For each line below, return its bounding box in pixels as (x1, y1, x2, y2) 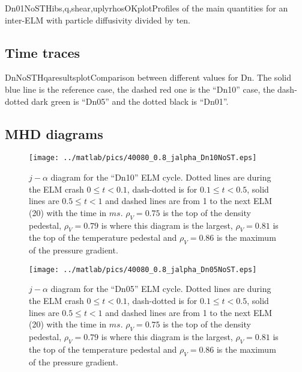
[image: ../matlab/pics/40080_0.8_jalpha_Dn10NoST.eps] (29, 153, 257, 163)
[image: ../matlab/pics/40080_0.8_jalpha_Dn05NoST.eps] (29, 265, 257, 274)
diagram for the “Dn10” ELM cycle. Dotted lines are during (50, 171, 271, 184)
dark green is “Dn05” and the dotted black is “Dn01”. (31, 95, 229, 107)
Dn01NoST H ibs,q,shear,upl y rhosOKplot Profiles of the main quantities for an (5, 2, 288, 14)
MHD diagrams (5, 124, 103, 143)
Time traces (5, 43, 80, 61)
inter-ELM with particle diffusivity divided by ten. (5, 13, 190, 26)
